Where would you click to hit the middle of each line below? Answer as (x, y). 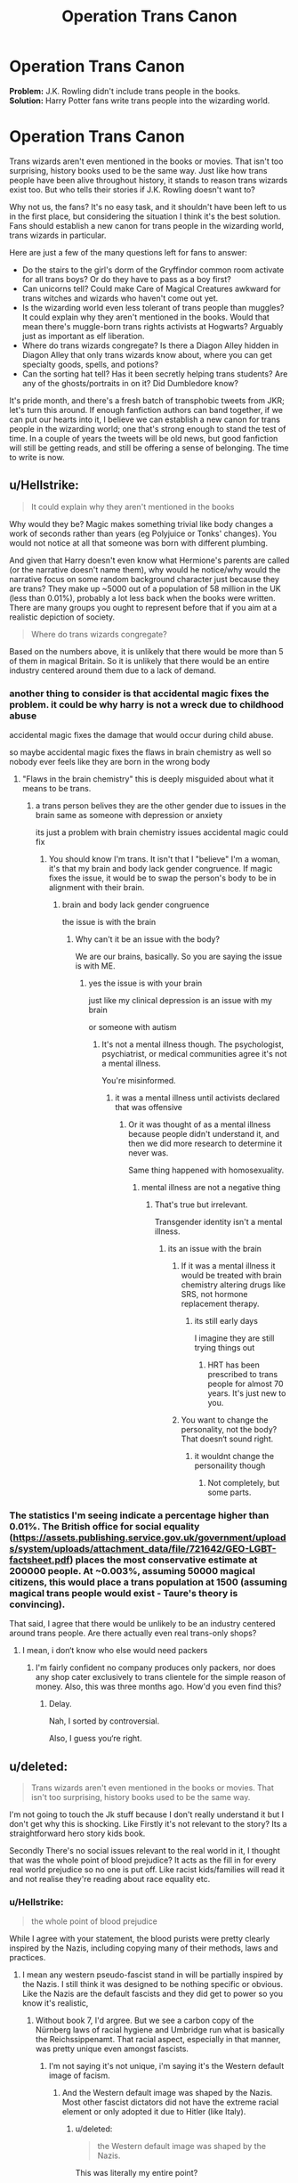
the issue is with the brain (109, 921)
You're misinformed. (139, 1080)
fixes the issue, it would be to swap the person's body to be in (162, 878)
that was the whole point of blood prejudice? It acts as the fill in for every (143, 1860)
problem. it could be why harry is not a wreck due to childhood (147, 704)
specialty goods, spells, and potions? (90, 364)
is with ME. (95, 966)
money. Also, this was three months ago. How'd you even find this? (158, 1687)
